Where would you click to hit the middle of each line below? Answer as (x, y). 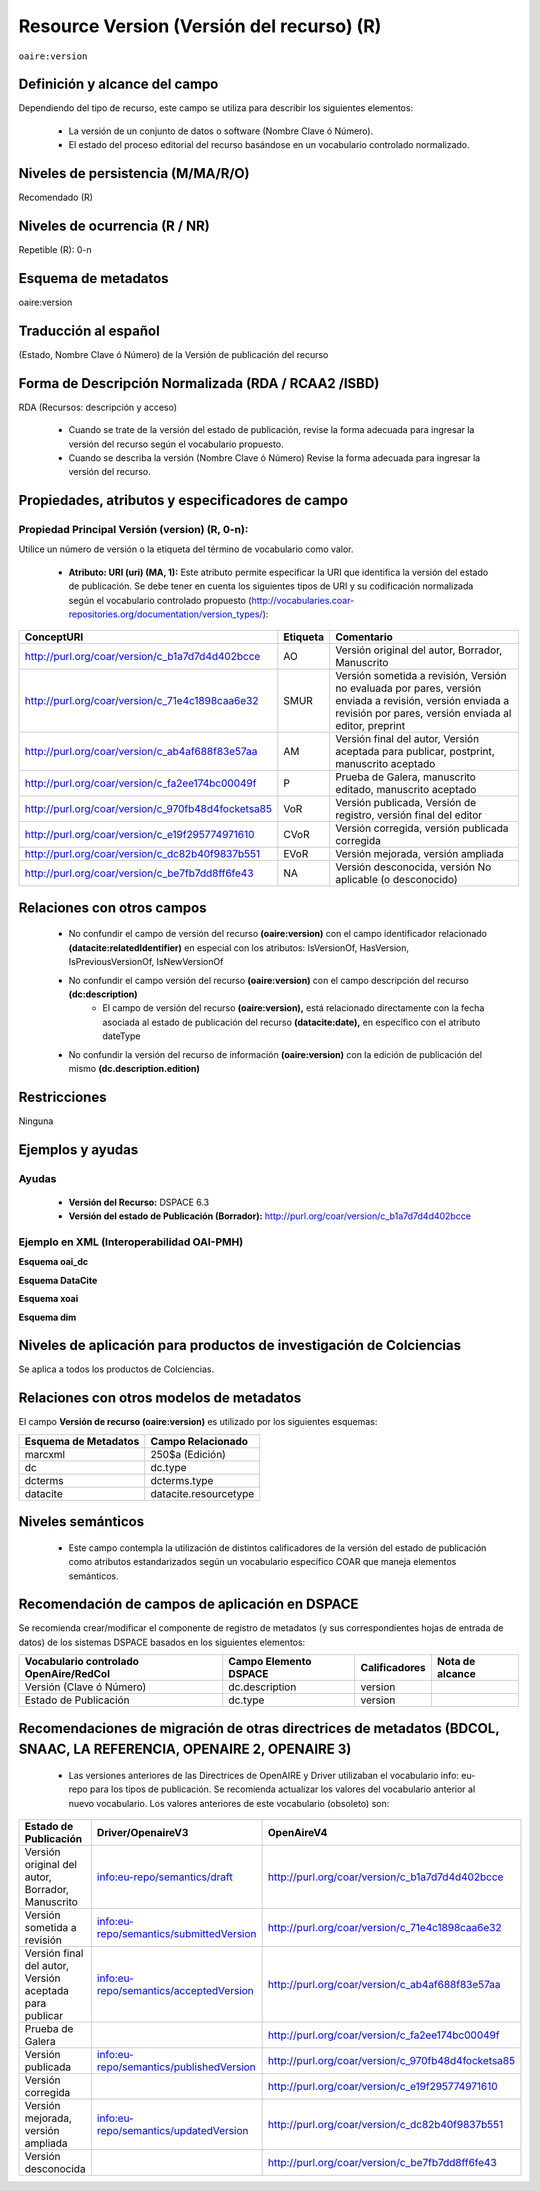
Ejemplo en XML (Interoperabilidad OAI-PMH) (131, 1242)
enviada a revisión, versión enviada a (422, 701)
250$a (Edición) (188, 1454)
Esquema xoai (48, 1299)
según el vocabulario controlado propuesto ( (160, 600)
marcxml (44, 1454)
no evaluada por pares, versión (408, 688)
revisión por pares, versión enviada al (423, 713)
